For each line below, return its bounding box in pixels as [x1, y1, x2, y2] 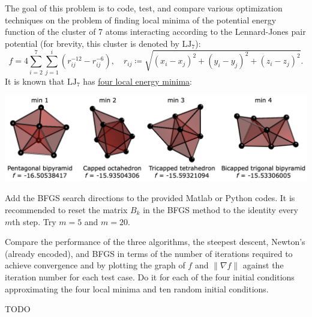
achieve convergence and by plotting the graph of [5, 259, 185, 271]
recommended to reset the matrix [5, 204, 128, 216]
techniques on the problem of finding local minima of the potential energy [5, 13, 277, 26]
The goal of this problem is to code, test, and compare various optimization [5, 2, 283, 14]
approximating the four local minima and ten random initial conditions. [5, 282, 269, 295]
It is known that [5, 74, 65, 87]
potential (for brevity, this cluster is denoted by [5, 37, 179, 49]
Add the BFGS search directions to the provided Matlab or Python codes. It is [5, 192, 295, 204]
